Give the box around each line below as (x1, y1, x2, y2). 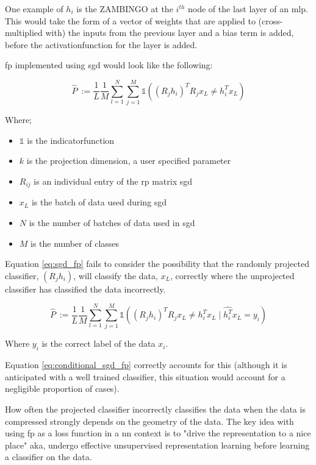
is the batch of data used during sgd (31, 196, 167, 208)
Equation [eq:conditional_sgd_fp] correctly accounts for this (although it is (5, 358, 287, 371)
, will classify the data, (73, 269, 158, 282)
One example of (5, 2, 63, 15)
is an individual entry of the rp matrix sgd (34, 174, 193, 187)
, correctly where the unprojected (170, 269, 295, 282)
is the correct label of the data (41, 337, 156, 350)
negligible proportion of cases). (5, 382, 120, 395)
